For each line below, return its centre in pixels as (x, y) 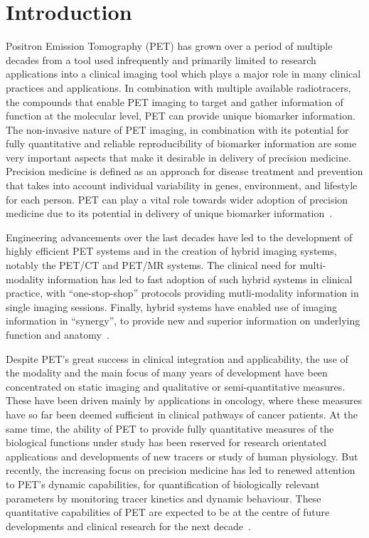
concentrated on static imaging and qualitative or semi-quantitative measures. (176, 386)
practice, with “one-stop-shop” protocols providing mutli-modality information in (182, 293)
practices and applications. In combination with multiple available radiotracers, (178, 87)
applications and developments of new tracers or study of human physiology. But (182, 456)
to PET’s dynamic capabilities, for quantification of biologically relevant (163, 484)
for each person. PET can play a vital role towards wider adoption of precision (177, 199)
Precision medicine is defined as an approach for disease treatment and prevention (184, 171)
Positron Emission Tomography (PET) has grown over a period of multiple (169, 46)
